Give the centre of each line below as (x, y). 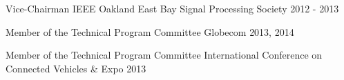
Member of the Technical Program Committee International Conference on (164, 55)
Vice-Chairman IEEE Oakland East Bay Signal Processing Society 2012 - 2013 (172, 8)
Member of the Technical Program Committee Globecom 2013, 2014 (150, 31)
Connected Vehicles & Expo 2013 (76, 68)
